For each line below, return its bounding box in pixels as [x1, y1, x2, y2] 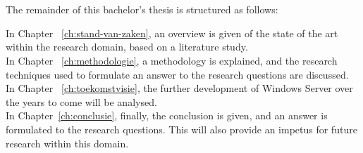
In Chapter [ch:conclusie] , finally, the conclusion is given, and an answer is [6, 108, 328, 123]
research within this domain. [6, 135, 129, 150]
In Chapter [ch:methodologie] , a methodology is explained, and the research [6, 53, 338, 67]
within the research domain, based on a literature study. [6, 39, 248, 54]
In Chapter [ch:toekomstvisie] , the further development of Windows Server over [6, 81, 353, 95]
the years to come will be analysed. [6, 94, 157, 109]
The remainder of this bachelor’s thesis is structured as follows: [6, 2, 278, 17]
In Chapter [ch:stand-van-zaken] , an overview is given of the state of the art [6, 25, 338, 40]
